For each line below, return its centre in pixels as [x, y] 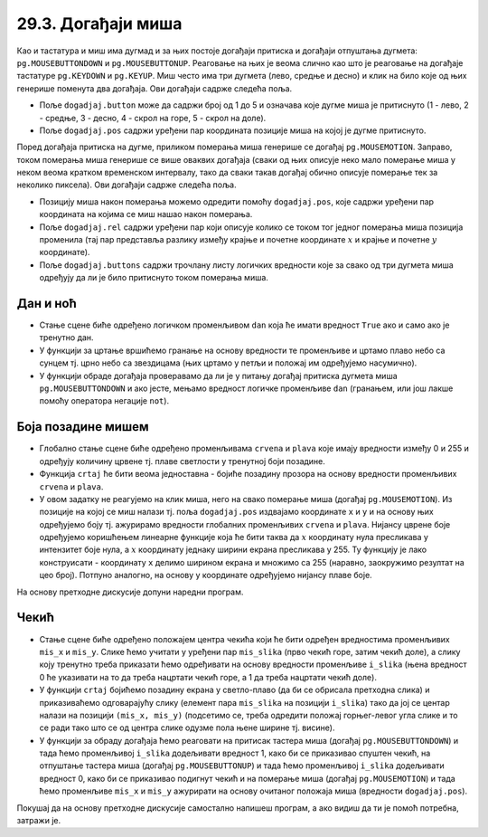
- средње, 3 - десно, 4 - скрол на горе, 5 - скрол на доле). [153, 118]
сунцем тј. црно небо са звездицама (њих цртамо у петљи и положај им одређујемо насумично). [228, 363]
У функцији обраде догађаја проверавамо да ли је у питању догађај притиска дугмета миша [218, 376]
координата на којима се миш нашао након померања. [146, 214]
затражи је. [39, 821]
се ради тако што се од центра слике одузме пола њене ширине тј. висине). [187, 728]
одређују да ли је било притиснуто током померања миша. [154, 278]
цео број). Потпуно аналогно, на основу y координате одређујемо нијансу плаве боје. [206, 575]
